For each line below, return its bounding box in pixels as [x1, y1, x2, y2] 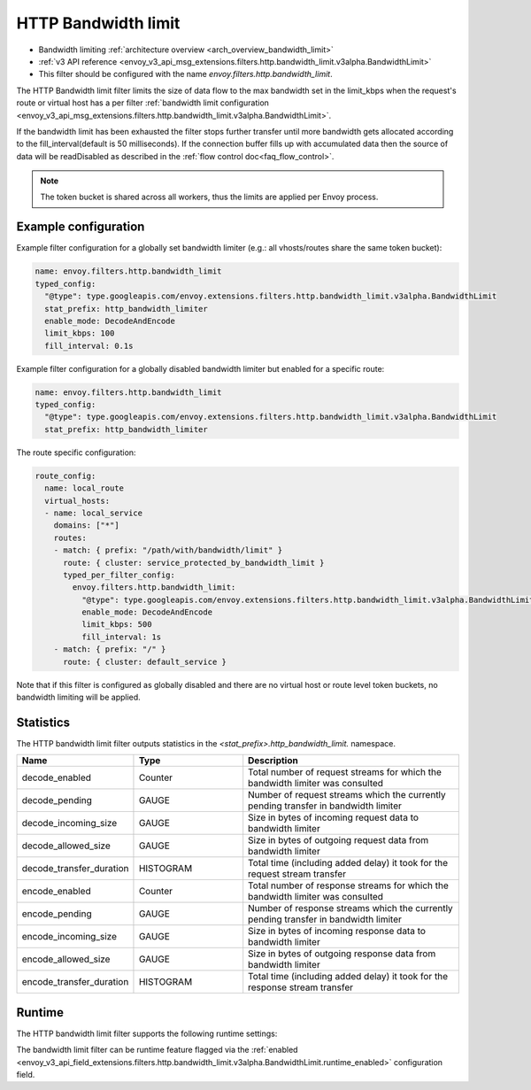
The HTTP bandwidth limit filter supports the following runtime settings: [16, 1028, 278, 1039]
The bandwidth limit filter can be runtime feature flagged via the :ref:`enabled [16, 1045, 298, 1055]
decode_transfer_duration [21, 862, 129, 875]
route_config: [35, 470, 96, 481]
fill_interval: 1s [81, 631, 162, 642]
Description [248, 754, 298, 767]
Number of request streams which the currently [248, 789, 446, 801]
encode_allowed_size [21, 953, 111, 965]
